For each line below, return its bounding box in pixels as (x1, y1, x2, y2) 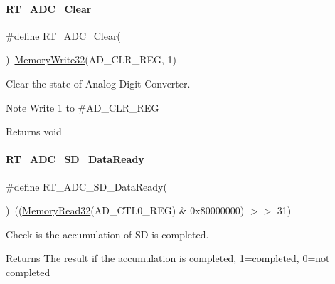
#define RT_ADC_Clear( (6, 28, 121, 43)
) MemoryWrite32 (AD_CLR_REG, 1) (6, 52, 176, 67)
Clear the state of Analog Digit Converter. (6, 75, 191, 90)
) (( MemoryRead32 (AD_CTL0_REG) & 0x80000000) (6, 203, 245, 218)
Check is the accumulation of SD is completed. (6, 226, 209, 241)
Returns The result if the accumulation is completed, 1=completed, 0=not (6, 251, 330, 265)
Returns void (6, 124, 62, 139)
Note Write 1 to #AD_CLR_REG (6, 100, 159, 115)
